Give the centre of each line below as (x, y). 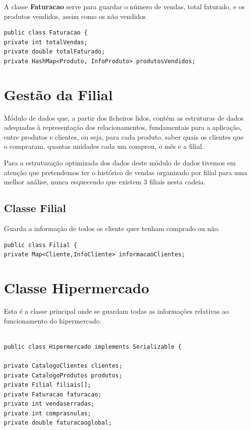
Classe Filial (35, 208)
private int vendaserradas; (49, 404)
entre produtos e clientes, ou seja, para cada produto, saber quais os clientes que (124, 136)
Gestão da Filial (58, 94)
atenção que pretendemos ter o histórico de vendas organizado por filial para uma (125, 172)
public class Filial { (41, 245)
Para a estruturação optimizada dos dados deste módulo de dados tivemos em (120, 163)
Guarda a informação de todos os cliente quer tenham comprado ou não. (112, 228)
